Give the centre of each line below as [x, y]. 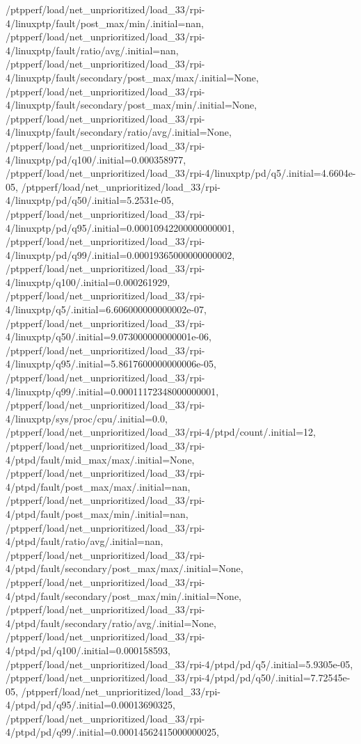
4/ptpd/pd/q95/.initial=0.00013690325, [90, 705]
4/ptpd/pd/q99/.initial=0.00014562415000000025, [112, 732]
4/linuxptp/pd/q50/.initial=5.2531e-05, [90, 200]
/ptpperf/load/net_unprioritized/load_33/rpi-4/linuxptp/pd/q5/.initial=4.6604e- [181, 173]
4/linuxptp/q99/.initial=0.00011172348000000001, [112, 391]
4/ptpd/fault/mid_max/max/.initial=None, [100, 459]
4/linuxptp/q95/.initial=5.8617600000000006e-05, [111, 364]
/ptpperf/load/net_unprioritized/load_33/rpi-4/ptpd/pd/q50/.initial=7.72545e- [178, 678]
